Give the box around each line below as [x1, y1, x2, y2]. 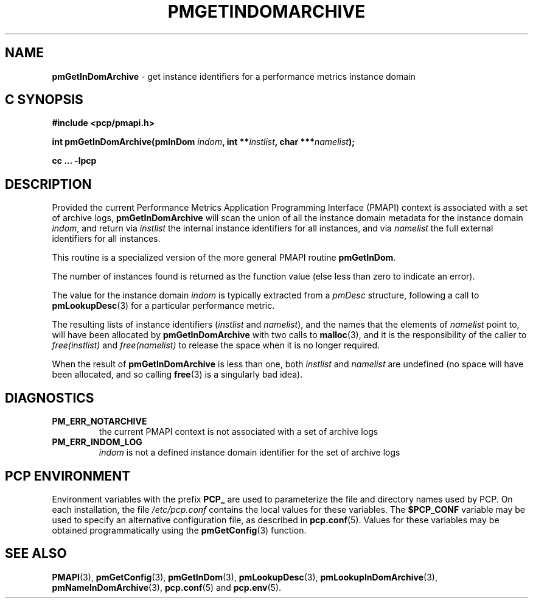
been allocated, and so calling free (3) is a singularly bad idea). [52, 369, 303, 380]
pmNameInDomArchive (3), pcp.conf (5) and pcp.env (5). [52, 582, 282, 593]
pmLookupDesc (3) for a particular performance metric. [52, 300, 275, 311]
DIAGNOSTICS [5, 390, 94, 406]
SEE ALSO [5, 546, 67, 562]
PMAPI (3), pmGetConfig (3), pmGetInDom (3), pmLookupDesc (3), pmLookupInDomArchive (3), [52, 571, 437, 582]
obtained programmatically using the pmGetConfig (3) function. [52, 524, 307, 535]
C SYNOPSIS [5, 92, 83, 108]
